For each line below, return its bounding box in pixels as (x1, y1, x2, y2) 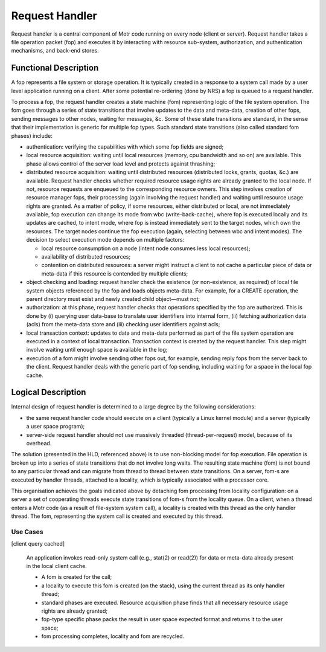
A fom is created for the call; (41, 573, 112, 581)
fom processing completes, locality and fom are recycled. (41, 633, 185, 640)
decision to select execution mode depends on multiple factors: (26, 236, 185, 244)
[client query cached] (11, 540, 65, 547)
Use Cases (11, 528, 43, 536)
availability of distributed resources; (41, 253, 131, 260)
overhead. (26, 439, 52, 447)
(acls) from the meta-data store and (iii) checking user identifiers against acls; (26, 321, 220, 328)
